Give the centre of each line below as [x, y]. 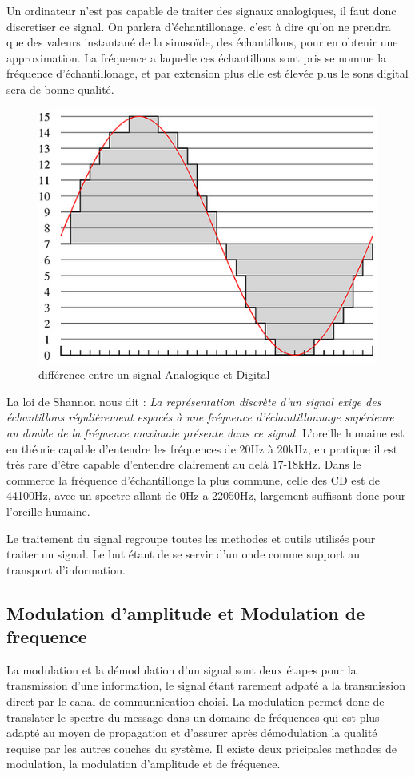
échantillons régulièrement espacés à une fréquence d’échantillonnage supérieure [200, 417]
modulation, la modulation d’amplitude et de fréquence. [144, 764]
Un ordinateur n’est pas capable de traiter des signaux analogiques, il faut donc [202, 10]
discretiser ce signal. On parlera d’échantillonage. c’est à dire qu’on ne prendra [199, 26]
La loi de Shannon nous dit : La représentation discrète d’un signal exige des [194, 401]
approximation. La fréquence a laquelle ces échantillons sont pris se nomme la [197, 57]
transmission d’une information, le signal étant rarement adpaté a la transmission [206, 685]
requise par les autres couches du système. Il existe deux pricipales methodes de [202, 748]
